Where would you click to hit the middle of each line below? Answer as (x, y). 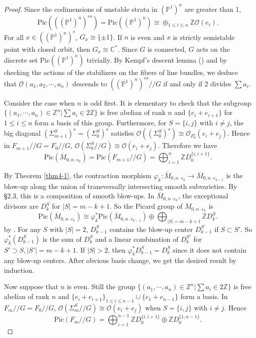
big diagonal (22, 133)
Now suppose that (31, 286)
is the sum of (62, 239)
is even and (148, 37)
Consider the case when (40, 102)
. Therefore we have (187, 145)
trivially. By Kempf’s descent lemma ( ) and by (157, 59)
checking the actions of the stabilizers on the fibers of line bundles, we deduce (121, 72)
